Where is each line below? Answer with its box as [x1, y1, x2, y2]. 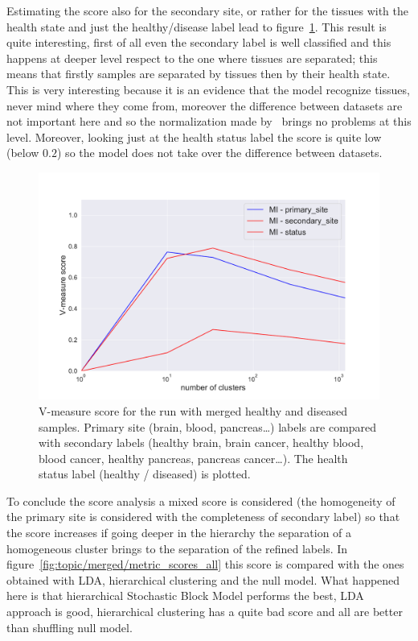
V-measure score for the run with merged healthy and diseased [39, 402, 347, 419]
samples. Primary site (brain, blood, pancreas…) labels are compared [39, 418, 377, 435]
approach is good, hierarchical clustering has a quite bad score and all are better [6, 603, 403, 620]
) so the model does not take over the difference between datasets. [57, 144, 383, 161]
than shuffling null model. [6, 618, 133, 635]
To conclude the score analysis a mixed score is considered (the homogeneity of [6, 492, 395, 509]
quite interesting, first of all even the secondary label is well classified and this [6, 34, 391, 51]
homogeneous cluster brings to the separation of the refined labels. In [6, 540, 348, 556]
